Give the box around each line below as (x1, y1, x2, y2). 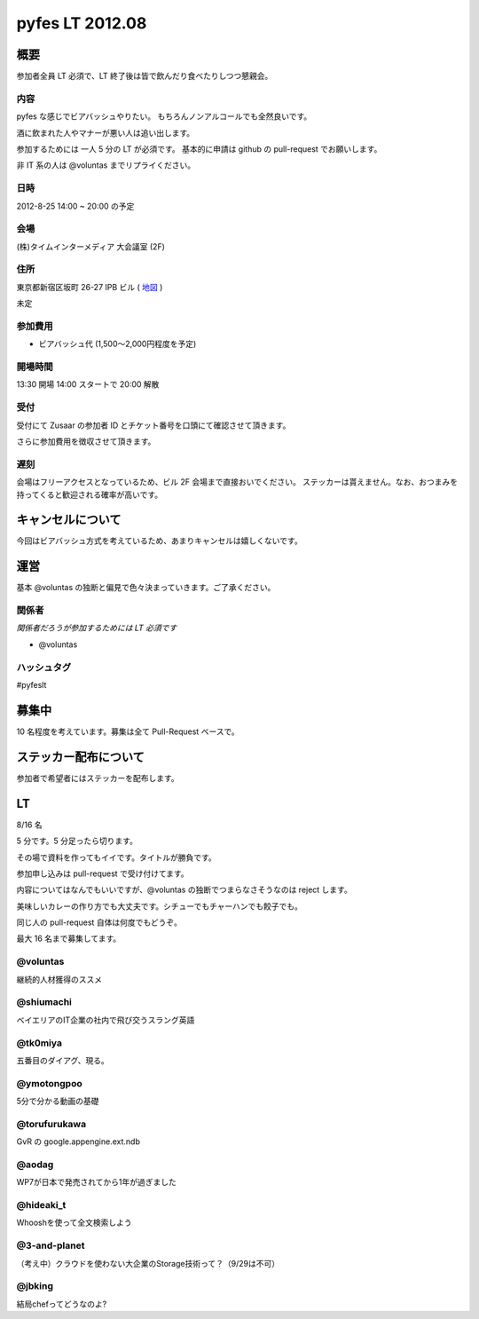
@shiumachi (16, 996, 73, 1008)
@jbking (16, 1280, 53, 1292)
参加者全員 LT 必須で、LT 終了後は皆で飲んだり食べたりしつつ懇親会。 (16, 71, 273, 82)
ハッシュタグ (16, 661, 72, 674)
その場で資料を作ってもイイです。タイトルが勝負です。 (16, 852, 216, 863)
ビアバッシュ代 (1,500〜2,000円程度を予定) (38, 338, 197, 350)
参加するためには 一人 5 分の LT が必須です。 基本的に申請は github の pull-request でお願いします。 (16, 143, 382, 154)
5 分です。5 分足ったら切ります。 (16, 835, 137, 847)
